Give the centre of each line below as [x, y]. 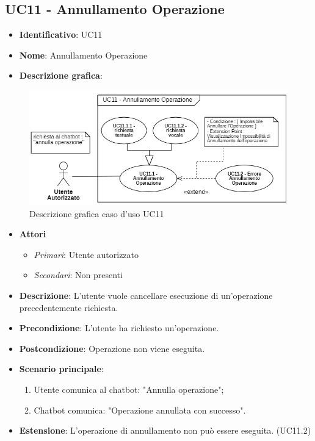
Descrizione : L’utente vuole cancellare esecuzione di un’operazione [146, 296]
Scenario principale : [61, 369]
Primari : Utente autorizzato [86, 254]
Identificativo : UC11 [61, 34]
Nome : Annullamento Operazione [83, 55]
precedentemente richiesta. [69, 307]
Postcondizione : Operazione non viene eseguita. [112, 348]
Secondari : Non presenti [78, 275]
